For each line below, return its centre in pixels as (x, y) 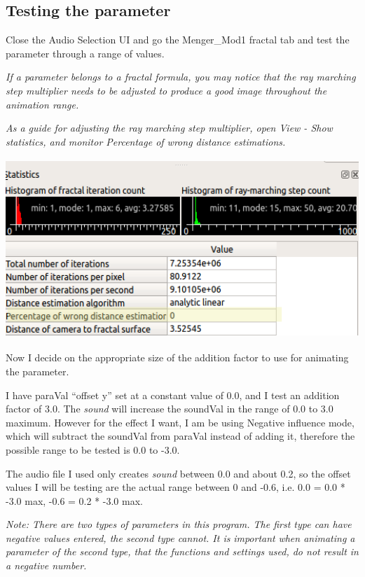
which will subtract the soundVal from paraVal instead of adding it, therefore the (180, 436)
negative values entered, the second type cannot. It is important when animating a (180, 537)
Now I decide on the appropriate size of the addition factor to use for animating (177, 357)
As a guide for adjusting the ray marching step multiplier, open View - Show (169, 128)
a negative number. (46, 565)
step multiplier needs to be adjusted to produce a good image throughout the (166, 90)
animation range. (42, 104)
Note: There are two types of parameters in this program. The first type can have (179, 524)
